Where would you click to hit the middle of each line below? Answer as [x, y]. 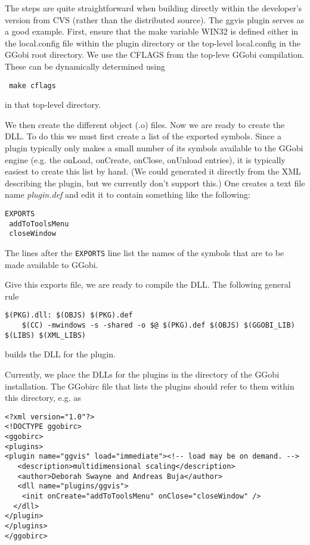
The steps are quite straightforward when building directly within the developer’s [154, 8]
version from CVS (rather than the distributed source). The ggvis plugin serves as [155, 19]
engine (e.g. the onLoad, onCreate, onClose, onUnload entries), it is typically [145, 159]
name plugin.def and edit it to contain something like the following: [128, 194]
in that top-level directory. [53, 105]
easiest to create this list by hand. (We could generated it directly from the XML [153, 171]
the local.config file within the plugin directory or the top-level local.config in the [153, 43]
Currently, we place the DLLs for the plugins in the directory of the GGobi [142, 374]
